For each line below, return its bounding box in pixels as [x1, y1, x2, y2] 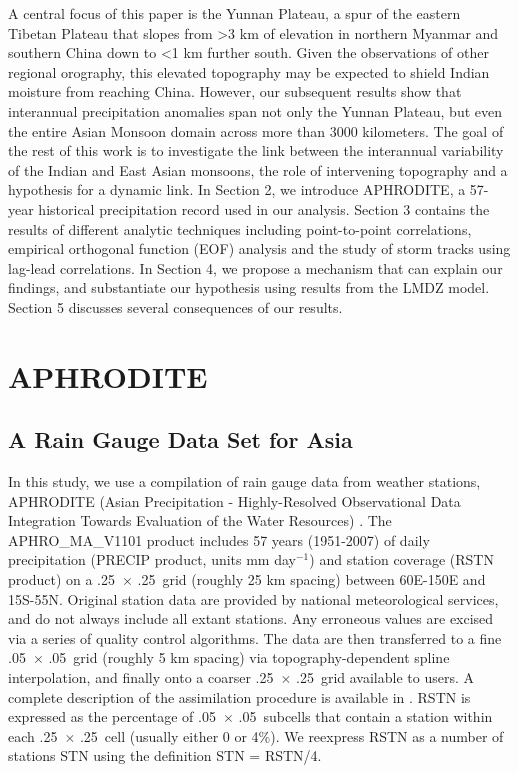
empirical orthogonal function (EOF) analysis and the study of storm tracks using [8, 238, 511, 259]
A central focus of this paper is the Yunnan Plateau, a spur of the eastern [8, 3, 461, 23]
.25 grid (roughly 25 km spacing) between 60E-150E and [137, 569, 486, 590]
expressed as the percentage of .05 [8, 706, 216, 727]
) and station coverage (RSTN [309, 549, 494, 570]
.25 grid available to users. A [296, 667, 474, 688]
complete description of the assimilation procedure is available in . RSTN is [8, 686, 471, 707]
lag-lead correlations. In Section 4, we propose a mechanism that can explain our [8, 257, 503, 278]
